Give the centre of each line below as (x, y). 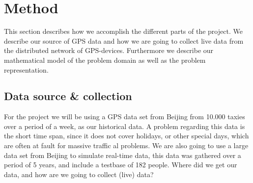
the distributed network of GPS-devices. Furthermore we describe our (109, 50)
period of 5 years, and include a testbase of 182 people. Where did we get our (121, 165)
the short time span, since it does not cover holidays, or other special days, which (126, 136)
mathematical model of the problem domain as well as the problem (105, 60)
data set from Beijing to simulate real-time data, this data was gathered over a (123, 155)
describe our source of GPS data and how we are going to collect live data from (124, 40)
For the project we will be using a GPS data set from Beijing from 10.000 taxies (125, 117)
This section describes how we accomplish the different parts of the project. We (123, 31)
